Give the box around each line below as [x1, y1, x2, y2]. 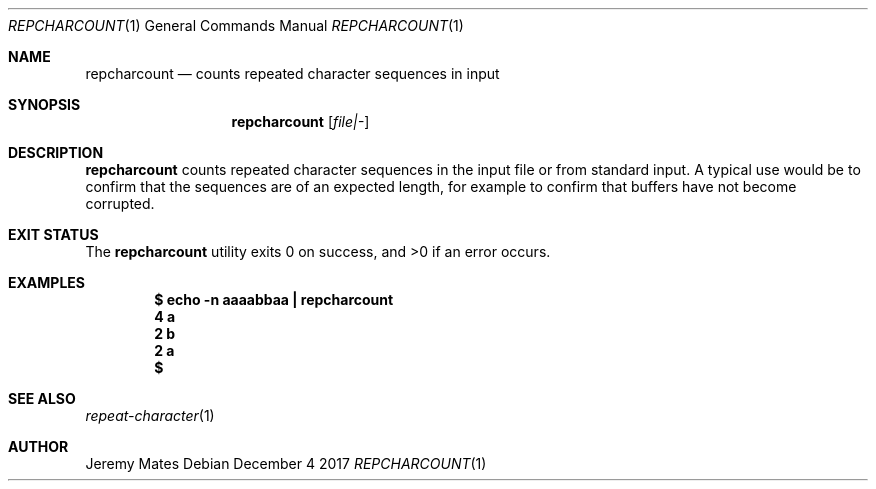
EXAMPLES [8, 274, 85, 291]
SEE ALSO [8, 390, 76, 407]
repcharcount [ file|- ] [231, 113, 370, 130]
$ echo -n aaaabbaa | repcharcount [154, 291, 394, 308]
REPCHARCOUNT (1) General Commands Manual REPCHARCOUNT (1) [8, 17, 464, 34]
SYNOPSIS [8, 96, 81, 113]
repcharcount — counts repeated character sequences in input [85, 65, 500, 82]
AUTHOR [8, 438, 69, 455]
